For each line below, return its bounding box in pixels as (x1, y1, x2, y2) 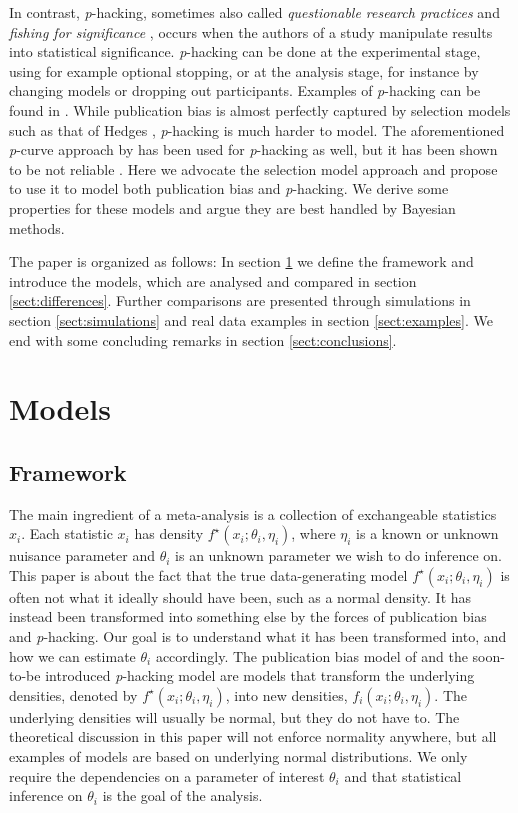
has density (134, 523, 204, 544)
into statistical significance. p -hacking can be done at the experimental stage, (9, 41, 481, 62)
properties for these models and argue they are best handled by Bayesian (9, 197, 456, 218)
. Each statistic (21, 523, 113, 544)
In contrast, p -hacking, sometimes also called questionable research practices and (9, 2, 500, 22)
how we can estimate (9, 645, 136, 666)
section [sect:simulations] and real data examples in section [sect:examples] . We (9, 309, 493, 330)
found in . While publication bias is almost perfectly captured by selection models (9, 99, 511, 120)
